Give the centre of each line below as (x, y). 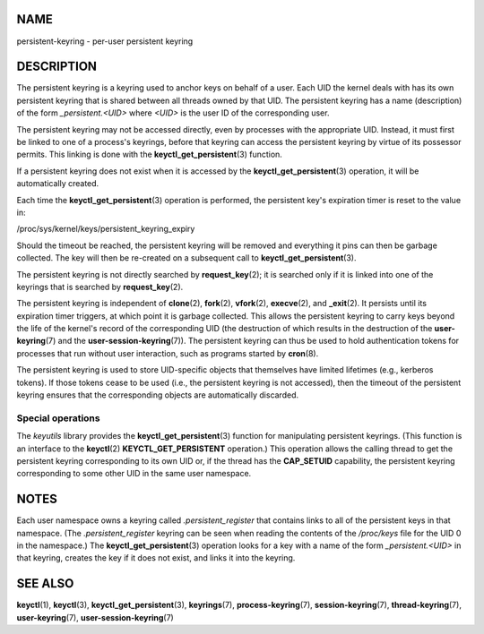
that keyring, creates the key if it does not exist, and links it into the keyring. (156, 558)
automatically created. (58, 184)
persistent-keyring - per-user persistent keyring (105, 41)
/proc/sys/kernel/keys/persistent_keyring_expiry (106, 229)
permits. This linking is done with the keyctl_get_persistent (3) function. (149, 154)
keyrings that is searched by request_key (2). (100, 287)
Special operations (58, 418)
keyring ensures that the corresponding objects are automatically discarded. (158, 395)
